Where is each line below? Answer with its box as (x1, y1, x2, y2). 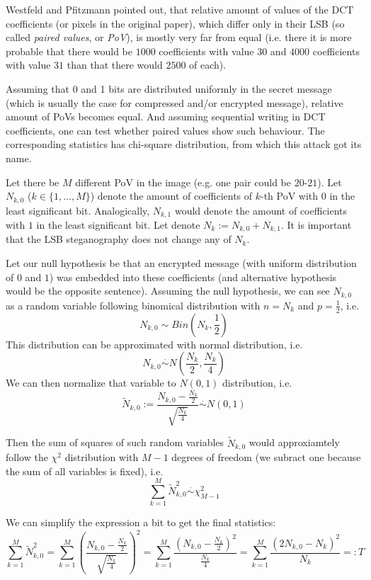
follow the (6, 450, 48, 464)
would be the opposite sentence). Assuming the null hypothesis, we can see (6, 283, 330, 298)
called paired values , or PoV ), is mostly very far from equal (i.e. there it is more (6, 30, 352, 45)
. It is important (280, 217, 352, 232)
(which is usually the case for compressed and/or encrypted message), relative (6, 95, 343, 110)
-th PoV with (261, 188, 319, 203)
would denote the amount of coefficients (174, 203, 348, 217)
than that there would (67, 57, 163, 72)
